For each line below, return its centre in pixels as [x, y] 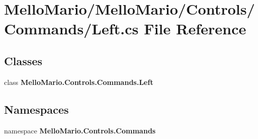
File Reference [195, 29]
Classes [23, 60]
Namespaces [36, 109]
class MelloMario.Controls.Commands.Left [79, 82]
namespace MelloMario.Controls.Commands [80, 130]
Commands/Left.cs [71, 29]
